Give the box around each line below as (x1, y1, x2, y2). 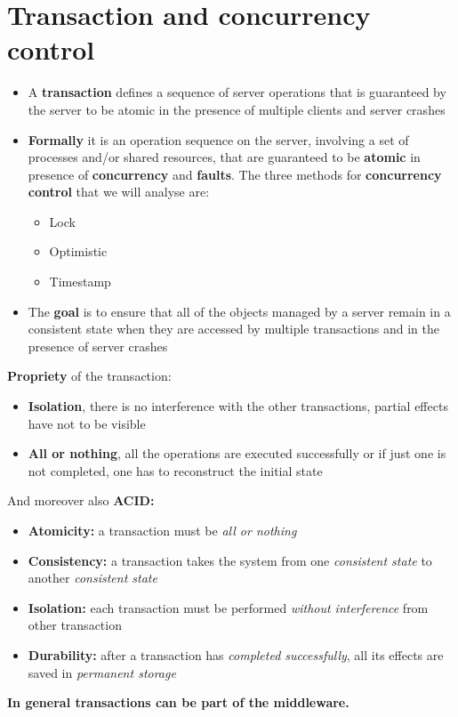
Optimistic (49, 242, 108, 261)
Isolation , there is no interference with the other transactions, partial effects (28, 397, 448, 415)
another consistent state (28, 568, 157, 587)
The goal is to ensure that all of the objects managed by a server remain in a (28, 302, 451, 320)
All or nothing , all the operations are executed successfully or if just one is (28, 444, 446, 463)
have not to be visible (28, 414, 146, 432)
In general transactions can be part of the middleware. (7, 693, 350, 712)
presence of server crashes (28, 336, 168, 355)
